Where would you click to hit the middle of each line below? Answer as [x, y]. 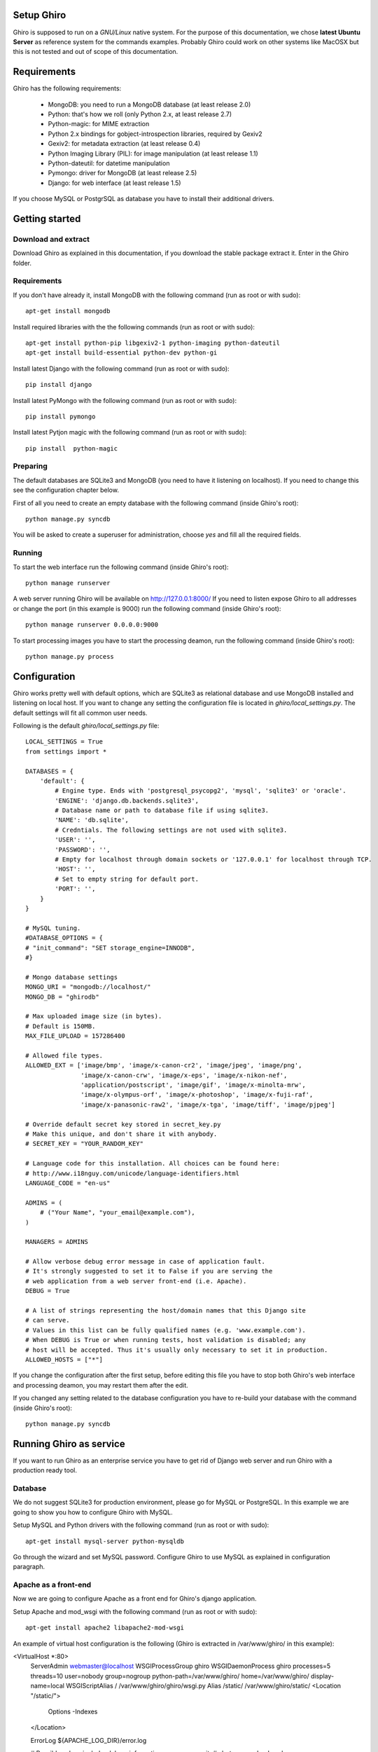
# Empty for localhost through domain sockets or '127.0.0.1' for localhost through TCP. [213, 860]
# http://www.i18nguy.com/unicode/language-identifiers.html [132, 1173]
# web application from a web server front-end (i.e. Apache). [136, 1281]
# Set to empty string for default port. [127, 879]
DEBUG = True [48, 1291]
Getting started [47, 218]
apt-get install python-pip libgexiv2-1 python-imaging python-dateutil [153, 343]
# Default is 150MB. [61, 1026]
